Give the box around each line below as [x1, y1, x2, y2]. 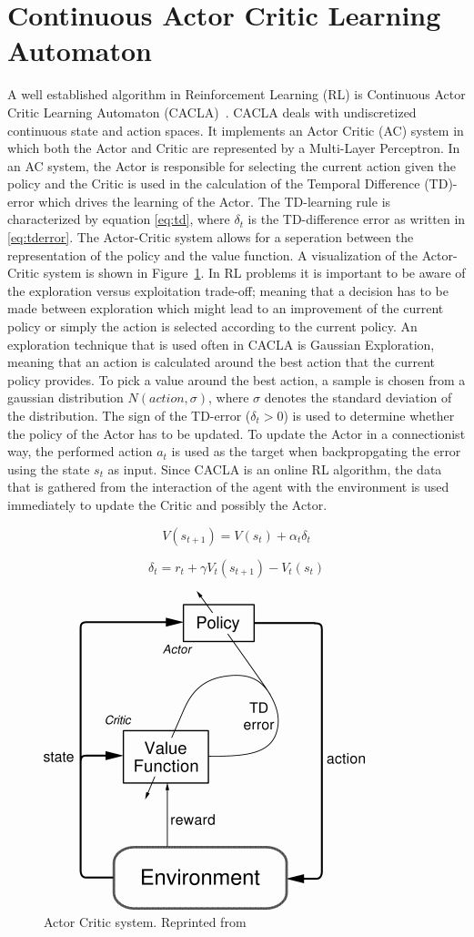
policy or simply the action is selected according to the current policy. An [7, 317, 418, 336]
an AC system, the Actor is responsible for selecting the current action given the [7, 156, 456, 175]
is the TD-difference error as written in [247, 209, 466, 229]
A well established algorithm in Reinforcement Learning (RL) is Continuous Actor [7, 85, 466, 104]
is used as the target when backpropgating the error [171, 442, 461, 461]
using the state [7, 459, 90, 478]
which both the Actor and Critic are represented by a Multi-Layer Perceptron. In [7, 138, 460, 158]
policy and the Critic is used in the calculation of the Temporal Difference [7, 174, 420, 193]
